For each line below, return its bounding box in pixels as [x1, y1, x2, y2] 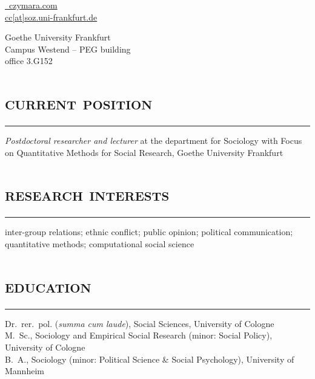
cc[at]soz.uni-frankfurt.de [5, 10, 98, 23]
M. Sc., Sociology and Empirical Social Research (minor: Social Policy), [5, 329, 273, 342]
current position [5, 90, 153, 115]
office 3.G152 [5, 54, 53, 67]
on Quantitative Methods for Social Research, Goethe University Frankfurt [5, 146, 283, 158]
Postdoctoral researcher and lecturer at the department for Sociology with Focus [5, 134, 302, 147]
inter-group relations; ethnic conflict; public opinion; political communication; [5, 225, 293, 238]
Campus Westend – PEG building [5, 42, 131, 55]
